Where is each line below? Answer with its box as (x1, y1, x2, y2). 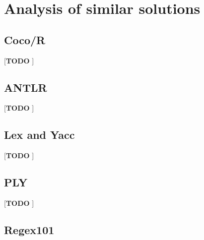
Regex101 (4, 222, 55, 237)
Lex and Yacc (4, 127, 75, 142)
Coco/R (4, 32, 46, 47)
